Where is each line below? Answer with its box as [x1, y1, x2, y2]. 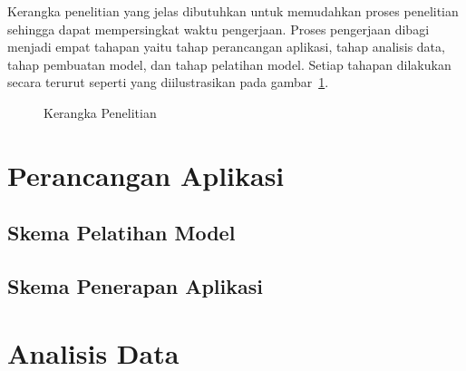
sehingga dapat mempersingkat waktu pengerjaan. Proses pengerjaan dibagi [7, 19, 430, 38]
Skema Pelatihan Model [7, 219, 236, 247]
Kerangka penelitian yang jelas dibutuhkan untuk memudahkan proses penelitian [7, 2, 459, 20]
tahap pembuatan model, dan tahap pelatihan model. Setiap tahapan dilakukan [7, 54, 451, 73]
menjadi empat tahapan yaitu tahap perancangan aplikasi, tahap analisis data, [7, 37, 445, 56]
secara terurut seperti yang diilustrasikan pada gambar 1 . [7, 73, 329, 92]
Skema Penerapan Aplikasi [7, 272, 263, 300]
